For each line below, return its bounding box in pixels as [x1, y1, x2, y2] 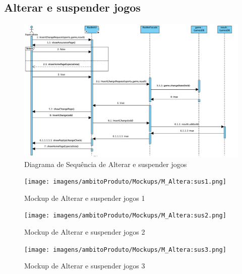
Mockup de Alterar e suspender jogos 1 [24, 192, 145, 203]
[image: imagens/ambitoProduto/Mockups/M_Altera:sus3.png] [24, 246, 226, 253]
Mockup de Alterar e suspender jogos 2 [24, 227, 145, 237]
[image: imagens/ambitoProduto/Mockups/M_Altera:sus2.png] [24, 212, 226, 220]
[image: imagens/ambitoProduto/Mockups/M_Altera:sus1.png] [24, 178, 226, 186]
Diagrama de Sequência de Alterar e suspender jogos [24, 158, 187, 169]
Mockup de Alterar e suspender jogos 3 [24, 260, 145, 271]
